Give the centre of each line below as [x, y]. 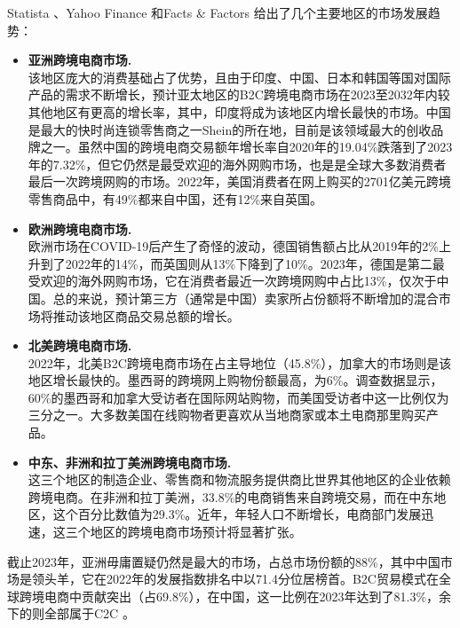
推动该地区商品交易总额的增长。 [146, 315]
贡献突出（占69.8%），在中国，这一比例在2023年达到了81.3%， [260, 596]
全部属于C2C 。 [89, 613]
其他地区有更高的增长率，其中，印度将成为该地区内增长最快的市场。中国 [239, 111]
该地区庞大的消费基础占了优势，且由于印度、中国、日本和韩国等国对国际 [239, 77]
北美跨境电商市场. [80, 345]
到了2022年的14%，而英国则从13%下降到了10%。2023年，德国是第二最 [242, 263]
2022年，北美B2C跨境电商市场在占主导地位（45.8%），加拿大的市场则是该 [240, 362]
